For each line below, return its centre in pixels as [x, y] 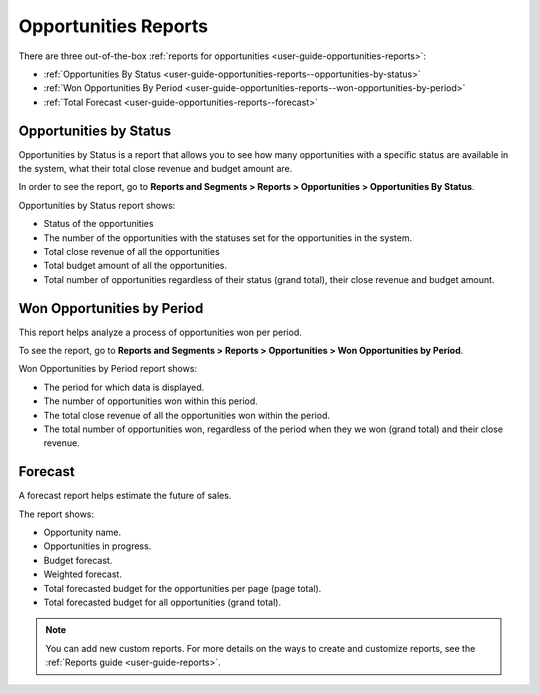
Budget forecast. [78, 560]
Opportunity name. [82, 532]
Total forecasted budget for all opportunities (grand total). [162, 602]
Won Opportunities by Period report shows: [108, 369]
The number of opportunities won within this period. [151, 401]
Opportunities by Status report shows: [97, 205]
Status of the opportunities [98, 224]
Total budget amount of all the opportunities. [135, 266]
